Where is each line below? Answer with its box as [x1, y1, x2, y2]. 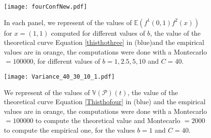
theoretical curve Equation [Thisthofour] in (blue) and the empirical [4, 97, 206, 107]
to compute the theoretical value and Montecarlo [35, 115, 181, 125]
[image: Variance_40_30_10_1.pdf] [4, 73, 115, 81]
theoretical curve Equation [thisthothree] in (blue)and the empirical [4, 37, 204, 47]
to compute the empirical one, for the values [4, 125, 135, 135]
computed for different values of [51, 28, 145, 38]
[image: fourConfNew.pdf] [4, 3, 87, 10]
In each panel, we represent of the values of [4, 17, 132, 27]
